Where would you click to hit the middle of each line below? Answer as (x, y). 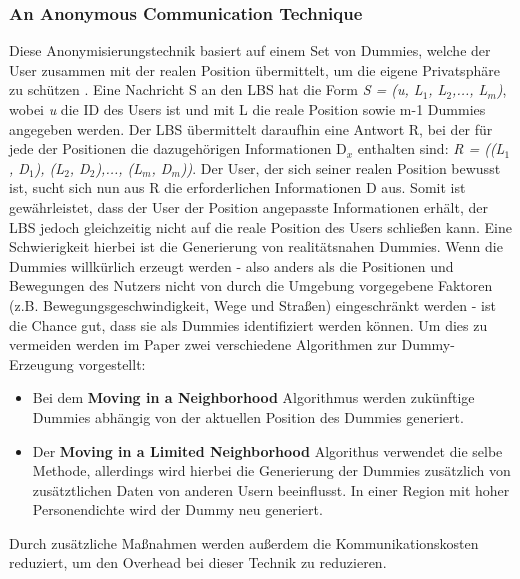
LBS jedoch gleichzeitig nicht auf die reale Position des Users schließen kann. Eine (260, 226)
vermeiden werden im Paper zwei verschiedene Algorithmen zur (203, 344)
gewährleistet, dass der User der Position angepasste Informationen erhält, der (248, 206)
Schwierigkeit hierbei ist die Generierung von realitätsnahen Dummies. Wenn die (256, 246)
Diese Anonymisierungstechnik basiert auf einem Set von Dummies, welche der (250, 50)
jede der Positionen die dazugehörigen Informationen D (178, 148)
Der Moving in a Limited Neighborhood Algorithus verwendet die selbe (267, 450)
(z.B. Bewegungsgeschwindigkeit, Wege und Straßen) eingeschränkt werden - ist (252, 304)
